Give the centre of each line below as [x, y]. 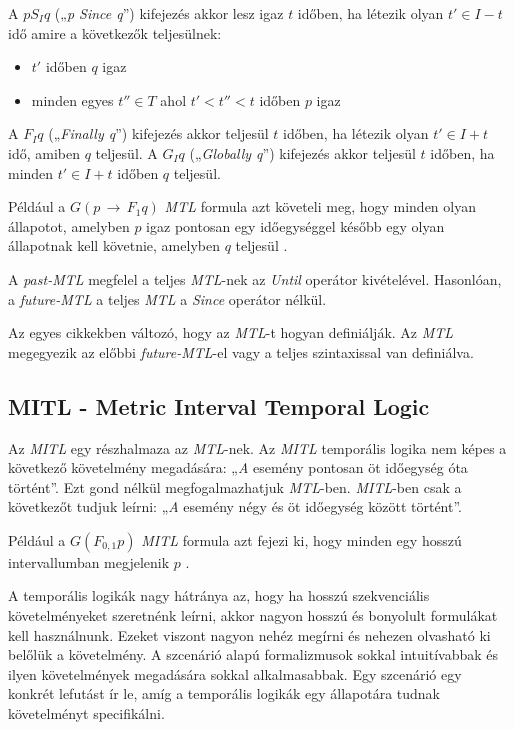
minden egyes [72, 99]
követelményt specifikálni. [86, 713]
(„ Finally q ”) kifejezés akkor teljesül [158, 133]
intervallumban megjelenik [89, 561]
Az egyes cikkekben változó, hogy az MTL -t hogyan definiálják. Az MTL [231, 332]
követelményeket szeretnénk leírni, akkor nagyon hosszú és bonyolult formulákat [253, 615]
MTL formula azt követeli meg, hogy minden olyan [320, 206]
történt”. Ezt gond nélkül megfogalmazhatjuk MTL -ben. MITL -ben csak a [235, 486]
